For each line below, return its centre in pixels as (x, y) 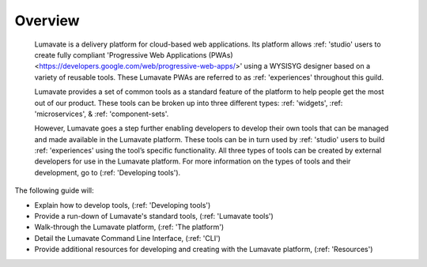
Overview (47, 21)
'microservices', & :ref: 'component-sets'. (102, 114)
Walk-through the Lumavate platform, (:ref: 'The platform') (129, 227)
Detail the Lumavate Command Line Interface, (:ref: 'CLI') (128, 238)
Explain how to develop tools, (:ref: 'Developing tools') (123, 205)
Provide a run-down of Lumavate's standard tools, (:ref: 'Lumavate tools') (154, 216)
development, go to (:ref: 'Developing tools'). (108, 172)
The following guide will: (54, 190)
